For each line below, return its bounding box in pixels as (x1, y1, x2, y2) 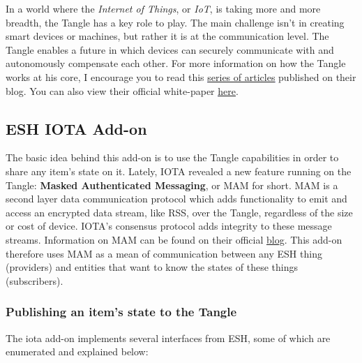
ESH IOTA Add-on (6, 117, 147, 139)
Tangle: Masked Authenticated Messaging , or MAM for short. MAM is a (6, 177, 338, 192)
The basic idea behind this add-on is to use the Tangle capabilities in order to (6, 150, 339, 165)
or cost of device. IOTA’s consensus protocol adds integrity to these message (6, 218, 332, 233)
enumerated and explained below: (6, 344, 149, 359)
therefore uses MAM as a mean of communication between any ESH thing (6, 246, 322, 260)
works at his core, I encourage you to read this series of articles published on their (6, 69, 356, 84)
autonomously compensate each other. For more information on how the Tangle (6, 56, 346, 71)
